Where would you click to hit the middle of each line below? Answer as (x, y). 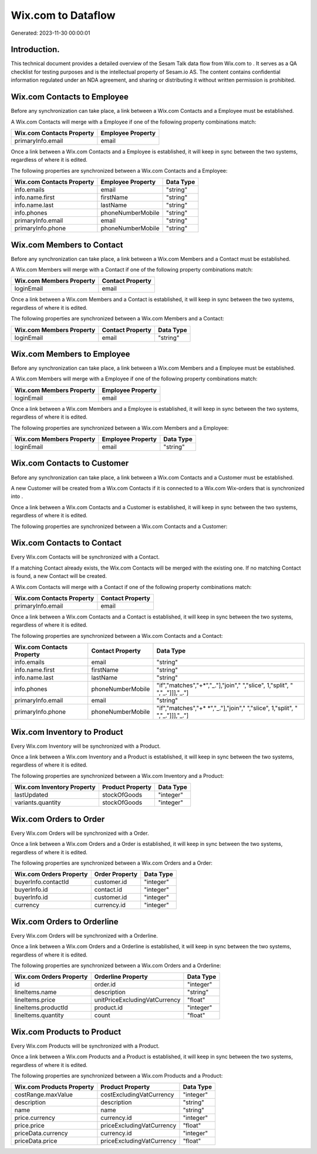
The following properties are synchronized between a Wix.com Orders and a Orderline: (116, 965)
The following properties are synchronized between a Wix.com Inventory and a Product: (117, 775)
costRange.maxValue (44, 1095)
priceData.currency (41, 1133)
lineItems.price (35, 1000)
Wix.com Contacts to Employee (70, 97)
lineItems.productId (41, 1008)
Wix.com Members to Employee (70, 354)
